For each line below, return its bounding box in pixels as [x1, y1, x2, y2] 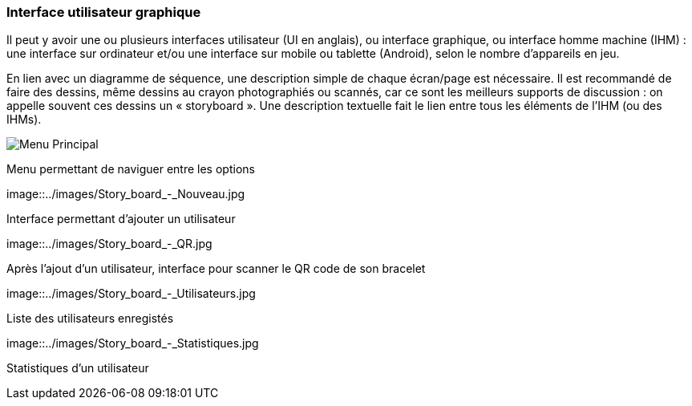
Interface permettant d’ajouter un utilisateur [6, 212, 236, 226]
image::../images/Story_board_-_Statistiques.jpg [6, 336, 259, 351]
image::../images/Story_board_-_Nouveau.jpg [6, 187, 245, 201]
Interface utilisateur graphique [6, 4, 201, 20]
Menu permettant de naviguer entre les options [6, 162, 255, 177]
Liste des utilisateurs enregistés [6, 311, 174, 326]
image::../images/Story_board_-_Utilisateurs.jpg [6, 286, 256, 301]
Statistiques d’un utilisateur [6, 361, 149, 376]
